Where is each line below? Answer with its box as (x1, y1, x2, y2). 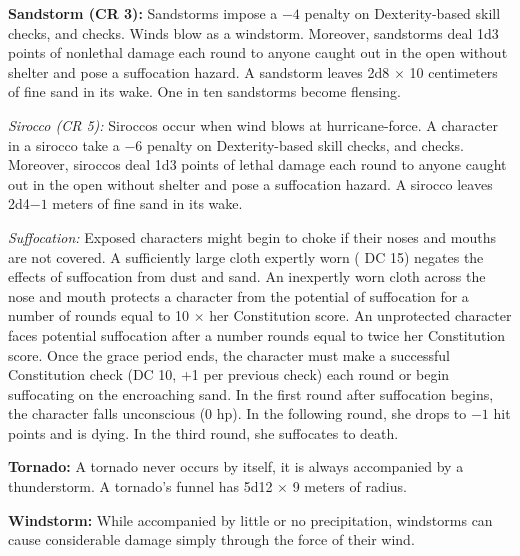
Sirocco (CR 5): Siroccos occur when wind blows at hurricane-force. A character (8, 114, 498, 135)
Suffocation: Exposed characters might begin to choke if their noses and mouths (8, 226, 496, 247)
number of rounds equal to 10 (8, 305, 190, 326)
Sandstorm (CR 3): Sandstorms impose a (8, 3, 278, 23)
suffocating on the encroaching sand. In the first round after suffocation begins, (8, 383, 494, 404)
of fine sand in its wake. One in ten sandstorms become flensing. (8, 81, 401, 102)
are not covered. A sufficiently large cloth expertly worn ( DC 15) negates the (8, 246, 484, 267)
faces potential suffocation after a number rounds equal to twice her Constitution (8, 324, 506, 345)
